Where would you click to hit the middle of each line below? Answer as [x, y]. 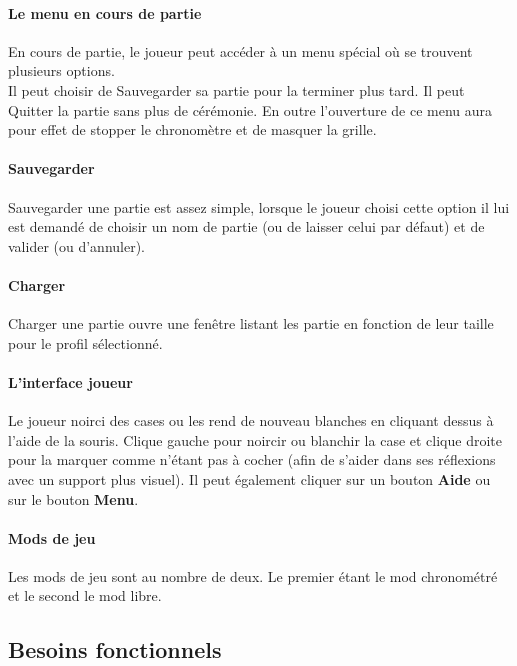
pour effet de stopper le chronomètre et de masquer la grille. [192, 129]
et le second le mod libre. [85, 595]
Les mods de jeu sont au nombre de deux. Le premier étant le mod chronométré [253, 575]
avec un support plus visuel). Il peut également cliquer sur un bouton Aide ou [249, 478]
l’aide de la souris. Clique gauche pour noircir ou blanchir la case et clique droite [255, 439]
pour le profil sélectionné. [85, 342]
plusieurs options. [61, 70]
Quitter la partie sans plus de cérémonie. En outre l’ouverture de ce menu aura [250, 109]
